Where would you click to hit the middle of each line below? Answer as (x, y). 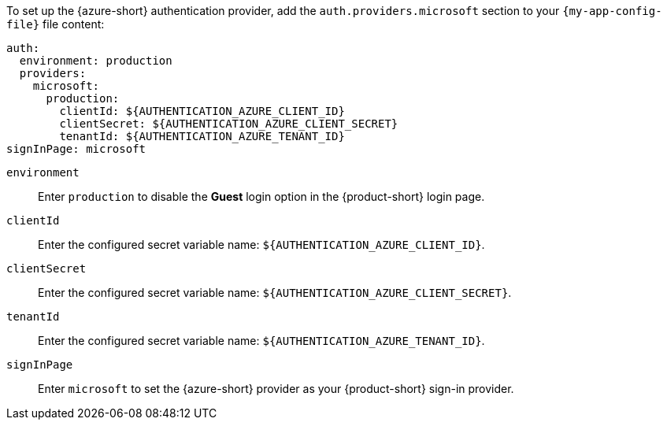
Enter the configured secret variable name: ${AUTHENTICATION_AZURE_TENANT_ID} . (261, 341)
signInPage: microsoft (76, 149)
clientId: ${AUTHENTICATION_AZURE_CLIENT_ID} (202, 111)
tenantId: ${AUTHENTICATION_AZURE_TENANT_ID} (202, 136)
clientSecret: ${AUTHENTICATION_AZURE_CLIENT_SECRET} (229, 124)
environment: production (96, 61)
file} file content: (56, 24)
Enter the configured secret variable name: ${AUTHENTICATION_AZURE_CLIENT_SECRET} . (275, 293)
